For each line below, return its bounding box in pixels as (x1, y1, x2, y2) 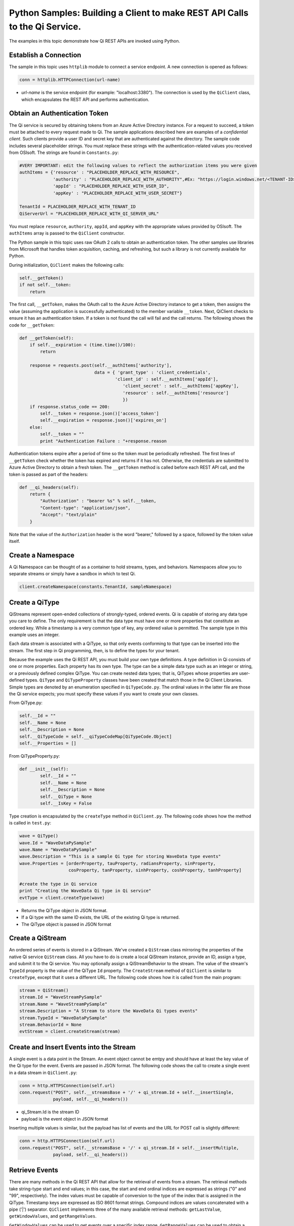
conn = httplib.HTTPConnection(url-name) (19, 77, 121, 83)
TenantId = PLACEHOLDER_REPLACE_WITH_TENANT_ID (19, 204, 136, 209)
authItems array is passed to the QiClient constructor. (9, 230, 125, 236)
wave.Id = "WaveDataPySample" (19, 840, 92, 845)
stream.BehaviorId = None (19, 1022, 82, 1027)
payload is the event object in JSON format (21, 1116, 108, 1122)
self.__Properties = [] (19, 741, 77, 746)
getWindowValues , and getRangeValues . (9, 1213, 97, 1219)
